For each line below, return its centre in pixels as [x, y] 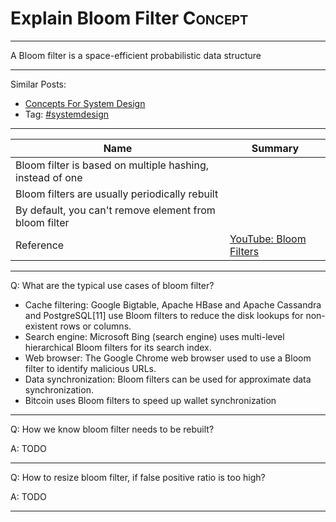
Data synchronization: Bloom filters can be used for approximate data [168, 379]
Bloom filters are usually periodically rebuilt [117, 194]
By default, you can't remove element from [115, 210]
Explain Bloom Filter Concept [129, 18]
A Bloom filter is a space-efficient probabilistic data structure [136, 55]
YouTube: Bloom [268, 239]
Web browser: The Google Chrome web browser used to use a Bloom [168, 358]
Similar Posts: [38, 84]
